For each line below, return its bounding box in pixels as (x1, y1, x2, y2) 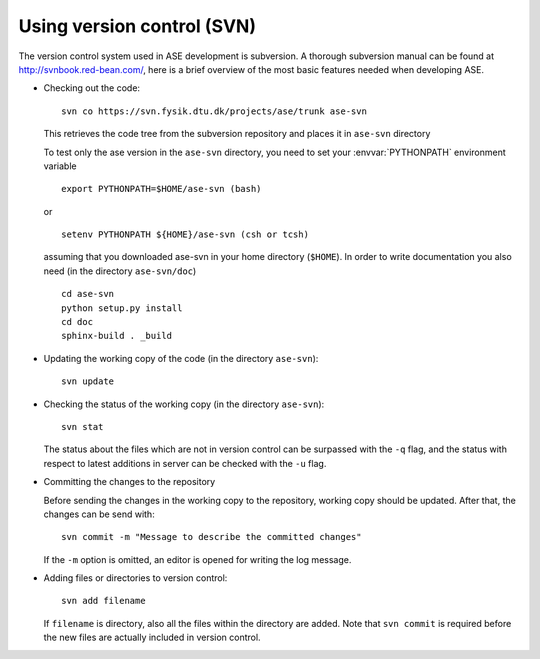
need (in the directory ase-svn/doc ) (43, 265, 197, 277)
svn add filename (61, 595, 146, 607)
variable (43, 160, 77, 172)
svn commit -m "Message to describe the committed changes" (61, 531, 362, 543)
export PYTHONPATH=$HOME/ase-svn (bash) (61, 183, 262, 195)
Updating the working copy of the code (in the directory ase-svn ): (43, 352, 319, 364)
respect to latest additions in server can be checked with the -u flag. (43, 457, 327, 469)
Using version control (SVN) (18, 15, 257, 37)
